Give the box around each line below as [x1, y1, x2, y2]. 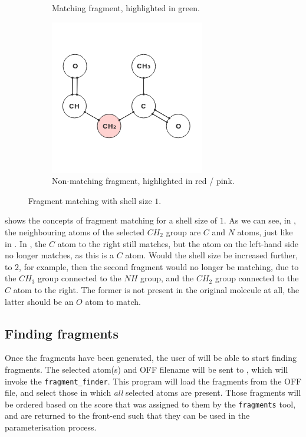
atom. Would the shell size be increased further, [125, 249, 298, 261]
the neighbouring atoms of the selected [5, 225, 145, 238]
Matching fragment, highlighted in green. [52, 2, 200, 14]
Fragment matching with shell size [28, 194, 152, 206]
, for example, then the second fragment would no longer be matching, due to [19, 260, 299, 272]
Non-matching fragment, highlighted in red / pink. [52, 175, 235, 187]
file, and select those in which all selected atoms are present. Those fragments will [5, 386, 301, 399]
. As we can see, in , [223, 214, 297, 226]
